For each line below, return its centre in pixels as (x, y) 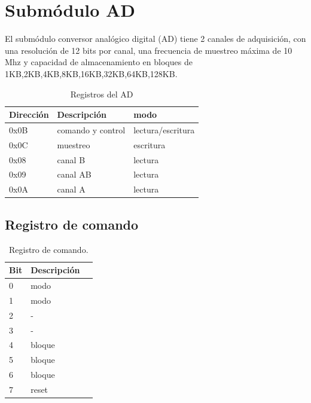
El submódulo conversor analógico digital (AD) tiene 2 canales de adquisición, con (155, 39)
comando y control (91, 129)
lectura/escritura (164, 129)
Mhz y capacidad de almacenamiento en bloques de (99, 62)
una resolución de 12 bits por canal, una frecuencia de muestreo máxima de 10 (149, 50)
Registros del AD (102, 94)
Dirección (29, 115)
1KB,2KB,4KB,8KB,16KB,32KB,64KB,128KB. (91, 73)
